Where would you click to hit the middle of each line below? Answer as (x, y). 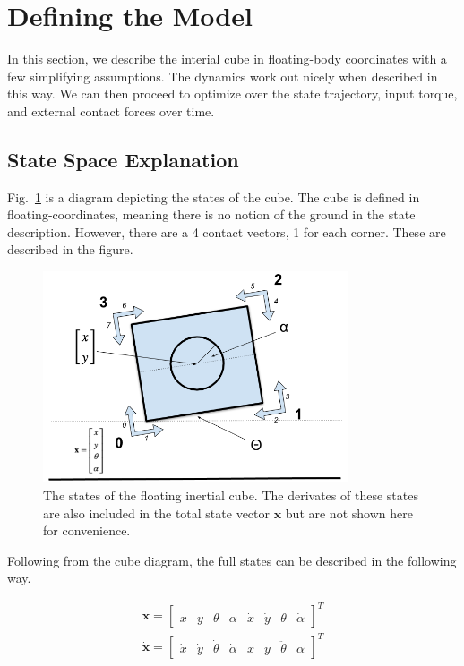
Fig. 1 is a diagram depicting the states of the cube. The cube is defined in (214, 196)
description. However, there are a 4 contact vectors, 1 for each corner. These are (227, 231)
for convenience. (87, 530)
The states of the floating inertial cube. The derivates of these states (231, 495)
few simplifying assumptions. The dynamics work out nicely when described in (223, 76)
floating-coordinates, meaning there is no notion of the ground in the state (211, 214)
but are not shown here (349, 512)
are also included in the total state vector (156, 512)
